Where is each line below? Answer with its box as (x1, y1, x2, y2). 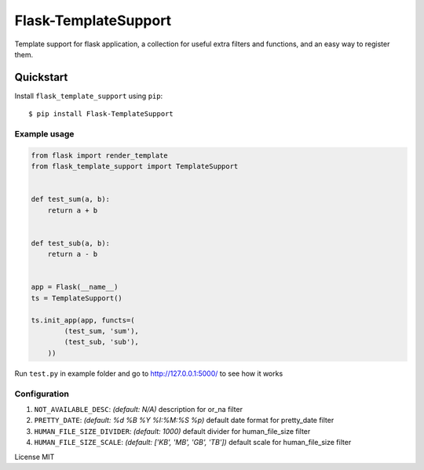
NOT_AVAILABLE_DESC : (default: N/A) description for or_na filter (34, 404, 243, 414)
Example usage (14, 129, 75, 139)
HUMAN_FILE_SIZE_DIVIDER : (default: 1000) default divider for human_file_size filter (34, 426, 311, 435)
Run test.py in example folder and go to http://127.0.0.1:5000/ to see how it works (14, 369, 283, 378)
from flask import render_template (31, 151, 168, 160)
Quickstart (14, 71, 68, 84)
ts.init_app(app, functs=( (31, 315, 135, 325)
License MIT (14, 452, 55, 461)
